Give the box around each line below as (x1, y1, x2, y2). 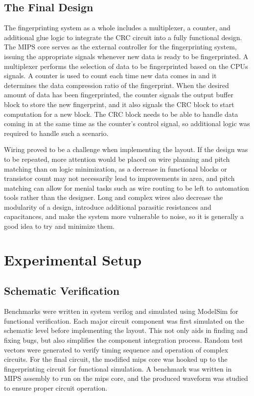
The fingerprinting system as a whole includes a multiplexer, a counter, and (4, 22, 231, 33)
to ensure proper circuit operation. (4, 383, 108, 393)
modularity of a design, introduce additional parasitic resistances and (4, 201, 211, 212)
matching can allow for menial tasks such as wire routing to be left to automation (4, 182, 249, 193)
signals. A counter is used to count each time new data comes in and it (4, 70, 217, 81)
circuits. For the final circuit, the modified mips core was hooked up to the (4, 354, 228, 364)
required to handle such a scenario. (4, 128, 109, 138)
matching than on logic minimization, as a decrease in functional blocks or (4, 163, 227, 174)
